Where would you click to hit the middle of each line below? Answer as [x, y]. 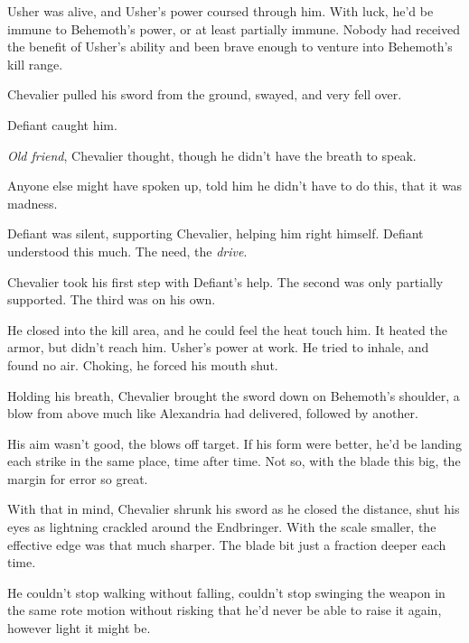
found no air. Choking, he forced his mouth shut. [143, 364]
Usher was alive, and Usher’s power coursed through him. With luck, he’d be [220, 11]
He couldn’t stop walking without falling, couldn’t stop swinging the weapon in [226, 592]
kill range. [35, 64]
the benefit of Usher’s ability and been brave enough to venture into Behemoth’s [230, 47]
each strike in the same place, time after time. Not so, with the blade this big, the [234, 461]
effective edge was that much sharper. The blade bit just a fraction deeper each [227, 544]
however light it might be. [79, 628]
